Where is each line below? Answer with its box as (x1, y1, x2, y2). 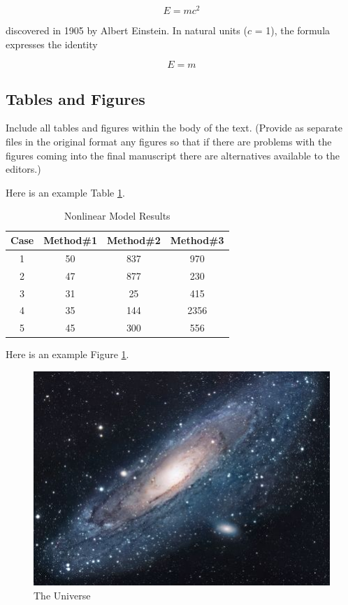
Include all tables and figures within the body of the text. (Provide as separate (6, 120, 343, 135)
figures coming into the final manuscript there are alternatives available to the (6, 148, 340, 162)
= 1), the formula (254, 23, 331, 38)
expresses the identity (6, 36, 98, 51)
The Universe (34, 588, 91, 602)
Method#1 (43, 233, 97, 248)
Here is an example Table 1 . (6, 185, 125, 199)
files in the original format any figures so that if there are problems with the (6, 134, 332, 149)
